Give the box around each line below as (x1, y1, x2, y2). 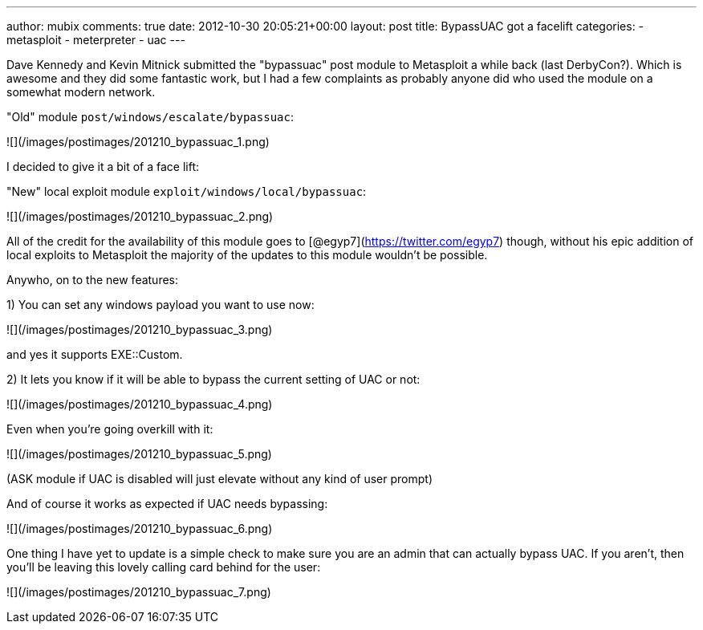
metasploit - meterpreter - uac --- (6, 33, 185, 47)
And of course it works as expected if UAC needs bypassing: (6, 497, 328, 510)
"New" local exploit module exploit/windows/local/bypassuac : (6, 185, 367, 198)
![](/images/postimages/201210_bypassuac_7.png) (6, 585, 271, 599)
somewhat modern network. (6, 85, 156, 99)
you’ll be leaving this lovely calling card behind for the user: (6, 560, 321, 574)
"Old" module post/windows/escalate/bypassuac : (6, 110, 294, 124)
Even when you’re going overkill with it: (6, 422, 213, 436)
